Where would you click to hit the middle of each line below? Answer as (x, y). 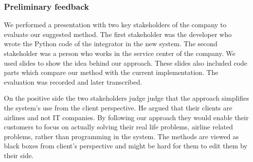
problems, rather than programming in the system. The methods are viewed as (121, 136)
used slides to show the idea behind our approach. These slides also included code (126, 63)
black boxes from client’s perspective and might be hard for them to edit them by (126, 146)
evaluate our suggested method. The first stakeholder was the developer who (118, 34)
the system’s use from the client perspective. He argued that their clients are (118, 107)
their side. (19, 155)
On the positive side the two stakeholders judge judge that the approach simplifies (126, 98)
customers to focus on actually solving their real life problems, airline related (118, 127)
